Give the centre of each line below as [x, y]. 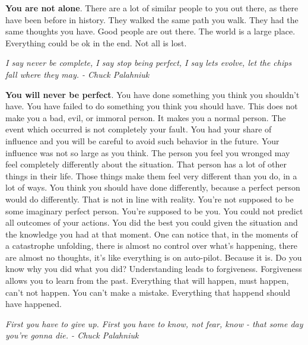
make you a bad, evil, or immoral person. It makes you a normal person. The [146, 117]
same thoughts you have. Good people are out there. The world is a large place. [150, 31]
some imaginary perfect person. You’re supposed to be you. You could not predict [154, 211]
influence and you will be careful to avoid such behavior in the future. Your [142, 140]
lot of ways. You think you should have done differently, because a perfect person [153, 187]
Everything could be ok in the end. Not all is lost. [96, 42]
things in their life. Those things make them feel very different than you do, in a [151, 175]
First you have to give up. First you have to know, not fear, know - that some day [154, 323]
